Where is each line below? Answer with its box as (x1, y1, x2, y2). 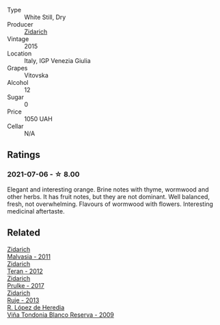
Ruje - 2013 (7, 296, 40, 304)
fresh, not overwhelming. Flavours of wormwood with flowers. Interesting (7, 200, 214, 208)
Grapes (7, 64, 28, 72)
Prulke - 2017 (7, 281, 44, 289)
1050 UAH (24, 115, 53, 122)
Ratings (7, 149, 41, 161)
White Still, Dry (24, 13, 66, 21)
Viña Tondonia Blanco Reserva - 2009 (7, 311, 115, 319)
